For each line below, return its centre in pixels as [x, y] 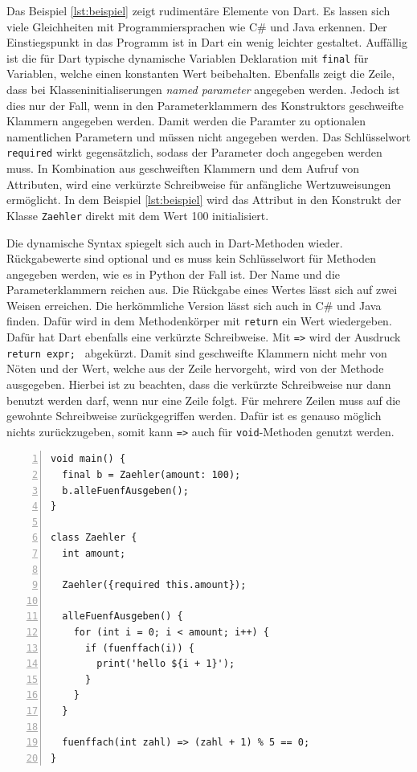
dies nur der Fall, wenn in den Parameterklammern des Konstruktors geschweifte [205, 105]
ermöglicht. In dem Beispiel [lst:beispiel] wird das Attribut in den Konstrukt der [204, 200]
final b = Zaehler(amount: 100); [151, 475]
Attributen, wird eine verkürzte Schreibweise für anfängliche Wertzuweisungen [199, 184]
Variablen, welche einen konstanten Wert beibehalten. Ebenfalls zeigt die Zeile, [201, 74]
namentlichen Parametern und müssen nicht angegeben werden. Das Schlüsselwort [208, 136]
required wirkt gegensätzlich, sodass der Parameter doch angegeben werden [194, 152]
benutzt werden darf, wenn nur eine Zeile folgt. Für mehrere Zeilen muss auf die [204, 400]
